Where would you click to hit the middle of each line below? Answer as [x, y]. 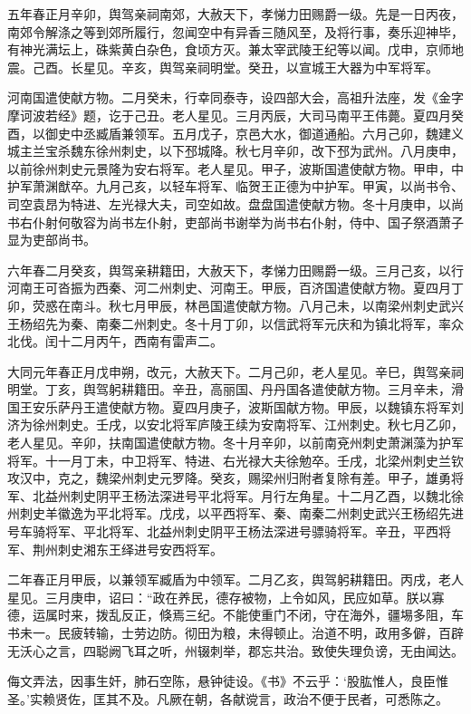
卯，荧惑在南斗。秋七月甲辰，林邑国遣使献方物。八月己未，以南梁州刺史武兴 [235, 305]
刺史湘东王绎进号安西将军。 [140, 549]
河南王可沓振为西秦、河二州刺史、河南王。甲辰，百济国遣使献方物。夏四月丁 [235, 288]
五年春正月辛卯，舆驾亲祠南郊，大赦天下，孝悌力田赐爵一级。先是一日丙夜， [235, 14]
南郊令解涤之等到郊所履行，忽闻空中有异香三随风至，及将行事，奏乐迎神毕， [235, 31]
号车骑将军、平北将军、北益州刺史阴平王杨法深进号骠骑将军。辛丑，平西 [223, 531]
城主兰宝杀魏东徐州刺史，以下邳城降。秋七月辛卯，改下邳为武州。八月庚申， [235, 151]
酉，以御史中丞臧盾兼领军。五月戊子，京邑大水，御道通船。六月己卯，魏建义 [235, 133]
